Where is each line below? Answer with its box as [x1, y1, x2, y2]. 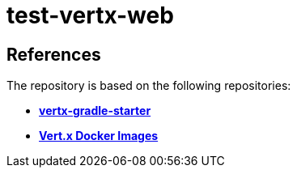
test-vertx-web [6, 2, 174, 29]
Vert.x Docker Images [39, 129, 159, 143]
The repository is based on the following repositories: [6, 79, 291, 93]
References [6, 44, 101, 65]
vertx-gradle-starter [39, 104, 151, 118]
